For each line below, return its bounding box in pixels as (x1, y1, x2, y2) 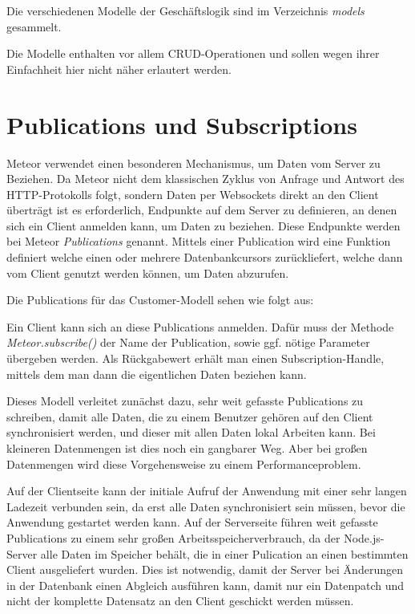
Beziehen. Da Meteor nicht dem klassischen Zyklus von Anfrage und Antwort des (6, 170, 405, 187)
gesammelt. (6, 18, 62, 35)
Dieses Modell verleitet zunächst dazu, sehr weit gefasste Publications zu (6, 392, 364, 409)
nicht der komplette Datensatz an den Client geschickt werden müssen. (6, 592, 354, 609)
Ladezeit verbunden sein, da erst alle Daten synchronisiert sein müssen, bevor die (6, 498, 405, 514)
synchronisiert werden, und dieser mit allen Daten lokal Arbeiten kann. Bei (6, 424, 376, 441)
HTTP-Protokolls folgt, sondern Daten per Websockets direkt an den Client (6, 185, 379, 202)
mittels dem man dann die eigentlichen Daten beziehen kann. (6, 365, 307, 382)
